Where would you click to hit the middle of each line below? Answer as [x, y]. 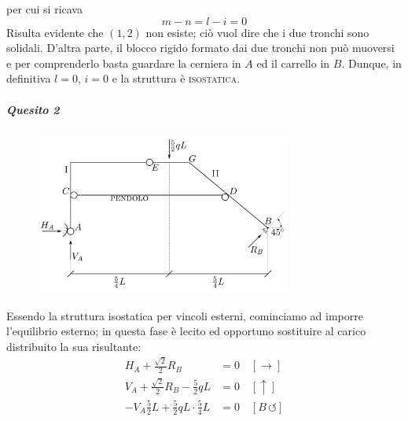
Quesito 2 [33, 109]
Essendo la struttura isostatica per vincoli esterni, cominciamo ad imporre [185, 315]
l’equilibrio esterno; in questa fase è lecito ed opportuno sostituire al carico [186, 331]
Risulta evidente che [55, 32]
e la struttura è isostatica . [176, 78]
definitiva [29, 78]
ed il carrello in [293, 63]
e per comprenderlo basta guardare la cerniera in [124, 63]
